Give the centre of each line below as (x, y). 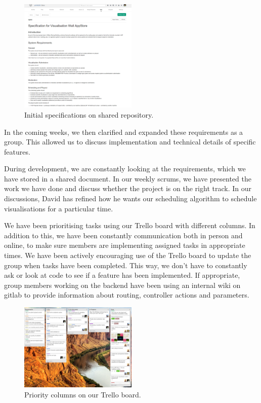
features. (17, 151)
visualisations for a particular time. (59, 208)
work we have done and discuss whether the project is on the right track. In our (128, 188)
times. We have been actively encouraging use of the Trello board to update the (128, 255)
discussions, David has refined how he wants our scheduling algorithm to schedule (130, 198)
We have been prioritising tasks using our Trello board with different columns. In (130, 225)
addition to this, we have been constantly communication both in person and (123, 235)
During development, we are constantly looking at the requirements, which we (125, 169)
